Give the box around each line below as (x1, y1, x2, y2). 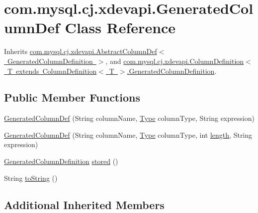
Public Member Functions (4, 90, 140, 105)
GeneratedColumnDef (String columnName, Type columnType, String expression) (4, 113, 255, 123)
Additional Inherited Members (4, 197, 165, 212)
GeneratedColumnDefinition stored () (4, 156, 118, 166)
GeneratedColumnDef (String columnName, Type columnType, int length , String (4, 129, 253, 140)
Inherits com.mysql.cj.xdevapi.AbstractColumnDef (4, 46, 157, 56)
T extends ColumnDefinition (7, 65, 97, 76)
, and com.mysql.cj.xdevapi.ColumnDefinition (105, 55, 244, 66)
